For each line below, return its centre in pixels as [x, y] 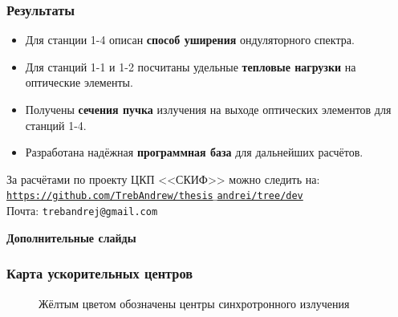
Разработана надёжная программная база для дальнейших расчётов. [194, 152]
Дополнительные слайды [71, 237]
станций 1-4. [56, 125]
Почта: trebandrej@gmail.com [82, 211]
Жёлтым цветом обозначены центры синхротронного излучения [194, 303]
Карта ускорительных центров [100, 273]
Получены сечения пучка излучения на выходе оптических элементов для [208, 109]
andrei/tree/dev [260, 196]
